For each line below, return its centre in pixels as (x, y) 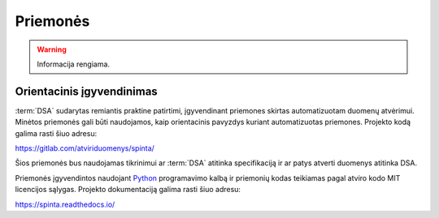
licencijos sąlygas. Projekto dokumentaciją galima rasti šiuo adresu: (128, 190)
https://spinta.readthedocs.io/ (65, 204)
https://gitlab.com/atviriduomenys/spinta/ (85, 148)
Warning (52, 49)
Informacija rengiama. (73, 64)
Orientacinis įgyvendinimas (86, 91)
